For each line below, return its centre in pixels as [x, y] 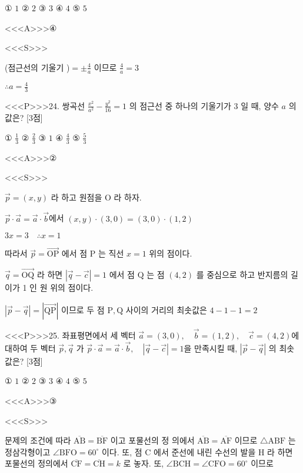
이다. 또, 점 [122, 451]
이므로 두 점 [83, 309]
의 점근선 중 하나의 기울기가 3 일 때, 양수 [204, 105]
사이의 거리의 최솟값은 [166, 309]
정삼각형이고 [28, 451]
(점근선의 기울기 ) [37, 67]
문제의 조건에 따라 [38, 440]
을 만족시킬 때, [211, 348]
